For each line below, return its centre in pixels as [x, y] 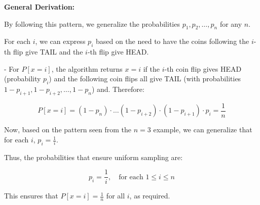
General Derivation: [40, 7]
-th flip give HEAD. [118, 52]
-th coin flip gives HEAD [203, 68]
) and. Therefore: [118, 89]
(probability [23, 79]
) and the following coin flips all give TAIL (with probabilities [145, 79]
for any [231, 23]
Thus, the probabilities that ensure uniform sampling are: [94, 157]
